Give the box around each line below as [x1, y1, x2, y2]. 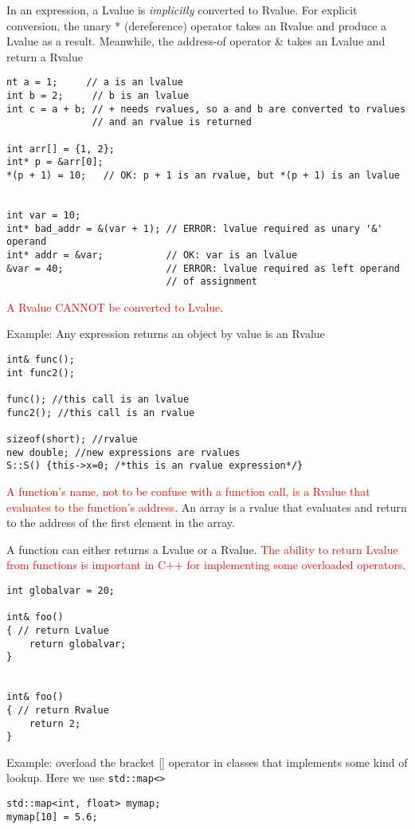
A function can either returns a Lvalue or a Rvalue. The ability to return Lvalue [6, 540, 398, 557]
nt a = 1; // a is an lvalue [6, 77, 183, 88]
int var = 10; [6, 209, 81, 221]
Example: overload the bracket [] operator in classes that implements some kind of [6, 753, 408, 770]
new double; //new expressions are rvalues [6, 446, 241, 458]
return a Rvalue [6, 48, 83, 65]
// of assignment [166, 276, 257, 288]
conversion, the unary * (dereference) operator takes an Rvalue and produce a [6, 17, 387, 33]
